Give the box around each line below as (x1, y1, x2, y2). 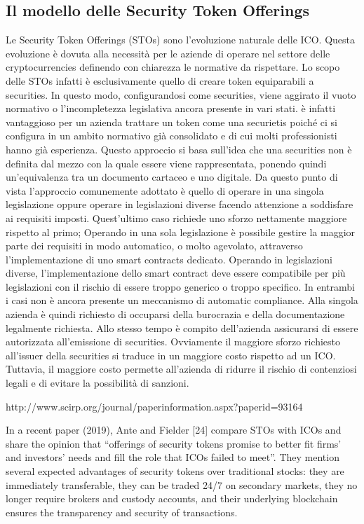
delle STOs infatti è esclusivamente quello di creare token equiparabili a (6, 73, 314, 88)
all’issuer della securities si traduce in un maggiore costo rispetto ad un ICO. (6, 347, 336, 362)
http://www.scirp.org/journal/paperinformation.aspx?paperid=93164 (6, 399, 303, 413)
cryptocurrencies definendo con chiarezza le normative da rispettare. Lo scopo (6, 60, 340, 74)
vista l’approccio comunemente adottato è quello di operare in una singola (6, 183, 324, 198)
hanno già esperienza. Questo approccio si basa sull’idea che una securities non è (6, 142, 352, 156)
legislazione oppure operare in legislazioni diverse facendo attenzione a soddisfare (6, 197, 353, 212)
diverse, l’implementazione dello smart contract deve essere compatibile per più (6, 266, 346, 280)
